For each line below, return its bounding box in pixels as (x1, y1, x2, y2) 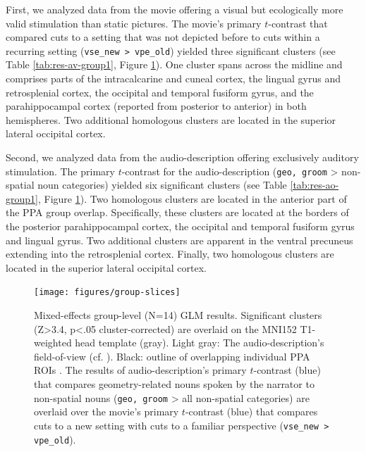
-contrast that (268, 15, 328, 30)
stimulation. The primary (6, 163, 115, 178)
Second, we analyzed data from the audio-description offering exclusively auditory (6, 150, 359, 164)
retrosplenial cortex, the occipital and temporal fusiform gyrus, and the (6, 84, 314, 99)
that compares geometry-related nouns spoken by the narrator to (34, 377, 315, 391)
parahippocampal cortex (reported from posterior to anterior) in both (6, 99, 307, 113)
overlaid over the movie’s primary (34, 404, 179, 419)
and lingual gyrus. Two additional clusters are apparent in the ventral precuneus (6, 232, 353, 247)
